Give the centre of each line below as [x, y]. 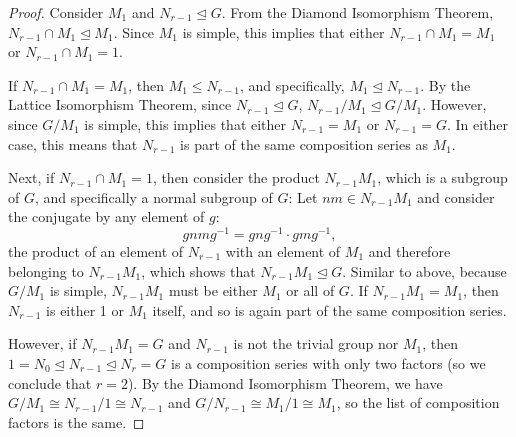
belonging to [46, 270]
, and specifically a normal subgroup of [153, 196]
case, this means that [73, 143]
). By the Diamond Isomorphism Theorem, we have [285, 382]
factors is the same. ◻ [76, 421]
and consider [456, 196]
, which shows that [198, 270]
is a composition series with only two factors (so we [328, 362]
